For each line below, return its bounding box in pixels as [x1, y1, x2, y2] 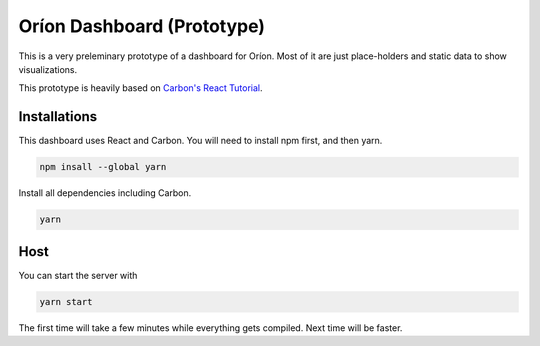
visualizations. [18, 63, 78, 75]
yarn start [39, 296, 93, 307]
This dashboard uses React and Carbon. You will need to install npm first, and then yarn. [18, 135, 383, 147]
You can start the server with [18, 269, 138, 281]
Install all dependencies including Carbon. [18, 187, 192, 199]
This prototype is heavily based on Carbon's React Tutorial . [18, 82, 264, 94]
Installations [18, 108, 98, 125]
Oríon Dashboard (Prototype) [18, 15, 265, 37]
